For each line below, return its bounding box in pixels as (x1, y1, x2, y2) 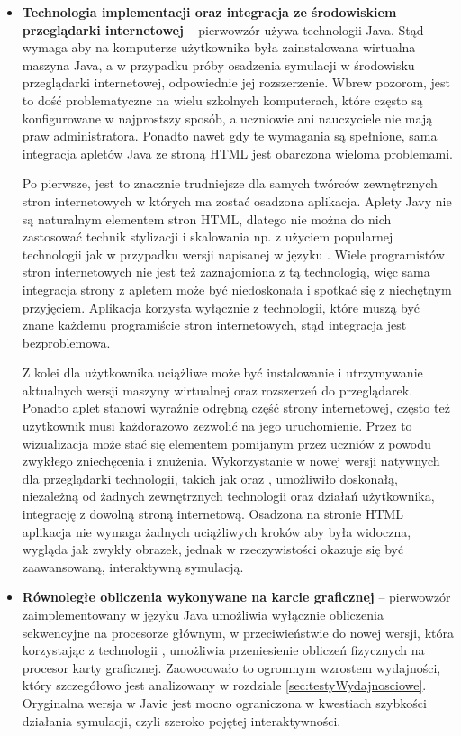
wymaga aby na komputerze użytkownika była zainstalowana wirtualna (22, 38, 416, 57)
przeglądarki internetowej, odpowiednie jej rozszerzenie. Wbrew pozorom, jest (22, 73, 451, 92)
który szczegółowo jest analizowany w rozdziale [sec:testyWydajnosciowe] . (22, 676, 427, 695)
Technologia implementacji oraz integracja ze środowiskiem (22, 3, 397, 21)
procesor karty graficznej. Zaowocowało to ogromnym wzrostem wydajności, (22, 658, 441, 677)
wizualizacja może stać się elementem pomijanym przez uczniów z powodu (22, 433, 431, 452)
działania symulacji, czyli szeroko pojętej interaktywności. (22, 711, 341, 730)
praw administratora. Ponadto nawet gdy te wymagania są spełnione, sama (22, 126, 438, 145)
